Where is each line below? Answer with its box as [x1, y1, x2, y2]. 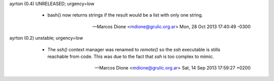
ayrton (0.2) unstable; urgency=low [9, 35, 83, 41]
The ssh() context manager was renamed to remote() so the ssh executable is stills [47, 46, 221, 52]
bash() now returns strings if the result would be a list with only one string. [47, 12, 203, 18]
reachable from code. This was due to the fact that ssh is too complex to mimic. [47, 53, 214, 59]
